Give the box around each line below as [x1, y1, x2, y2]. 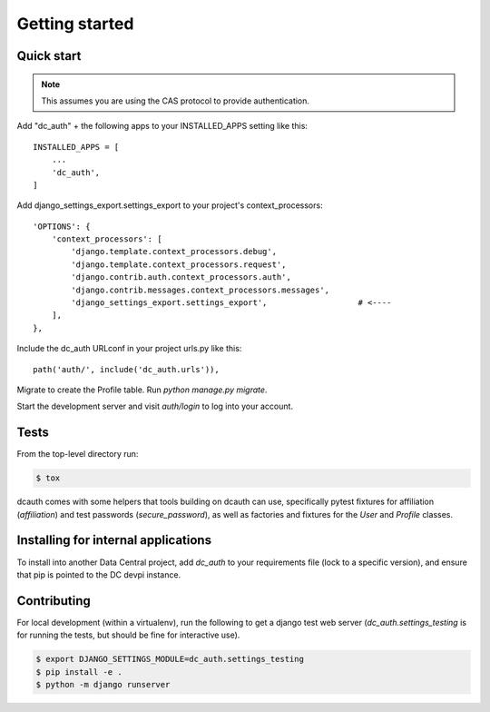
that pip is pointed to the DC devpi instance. [16, 569, 181, 580]
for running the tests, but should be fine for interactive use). [16, 629, 240, 640]
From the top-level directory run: [16, 449, 139, 460]
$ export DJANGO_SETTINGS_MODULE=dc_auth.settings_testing [35, 654, 304, 665]
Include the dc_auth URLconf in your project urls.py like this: [16, 343, 242, 354]
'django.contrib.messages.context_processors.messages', [71, 284, 330, 295]
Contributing [16, 593, 91, 608]
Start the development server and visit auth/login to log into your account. [16, 400, 294, 412]
